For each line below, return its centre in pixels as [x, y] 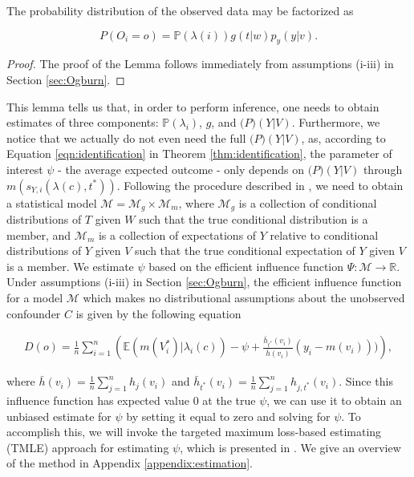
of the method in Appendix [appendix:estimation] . [130, 463]
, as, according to [343, 137]
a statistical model [52, 202]
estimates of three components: [83, 122]
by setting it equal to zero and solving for [228, 416]
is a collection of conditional [308, 202]
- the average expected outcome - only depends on [181, 169]
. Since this [366, 381]
